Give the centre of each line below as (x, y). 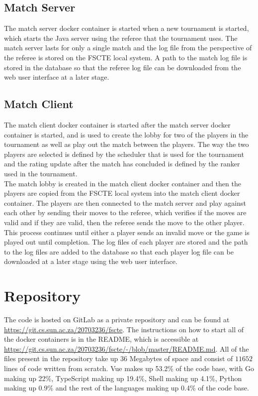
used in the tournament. (41, 173)
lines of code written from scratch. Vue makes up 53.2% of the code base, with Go (129, 368)
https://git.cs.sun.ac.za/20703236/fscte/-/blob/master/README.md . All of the (127, 348)
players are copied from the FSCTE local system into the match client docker (122, 193)
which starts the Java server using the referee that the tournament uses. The (121, 38)
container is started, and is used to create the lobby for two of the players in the (126, 134)
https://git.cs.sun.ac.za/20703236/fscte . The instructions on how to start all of (124, 329)
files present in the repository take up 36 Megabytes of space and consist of (119, 358)
